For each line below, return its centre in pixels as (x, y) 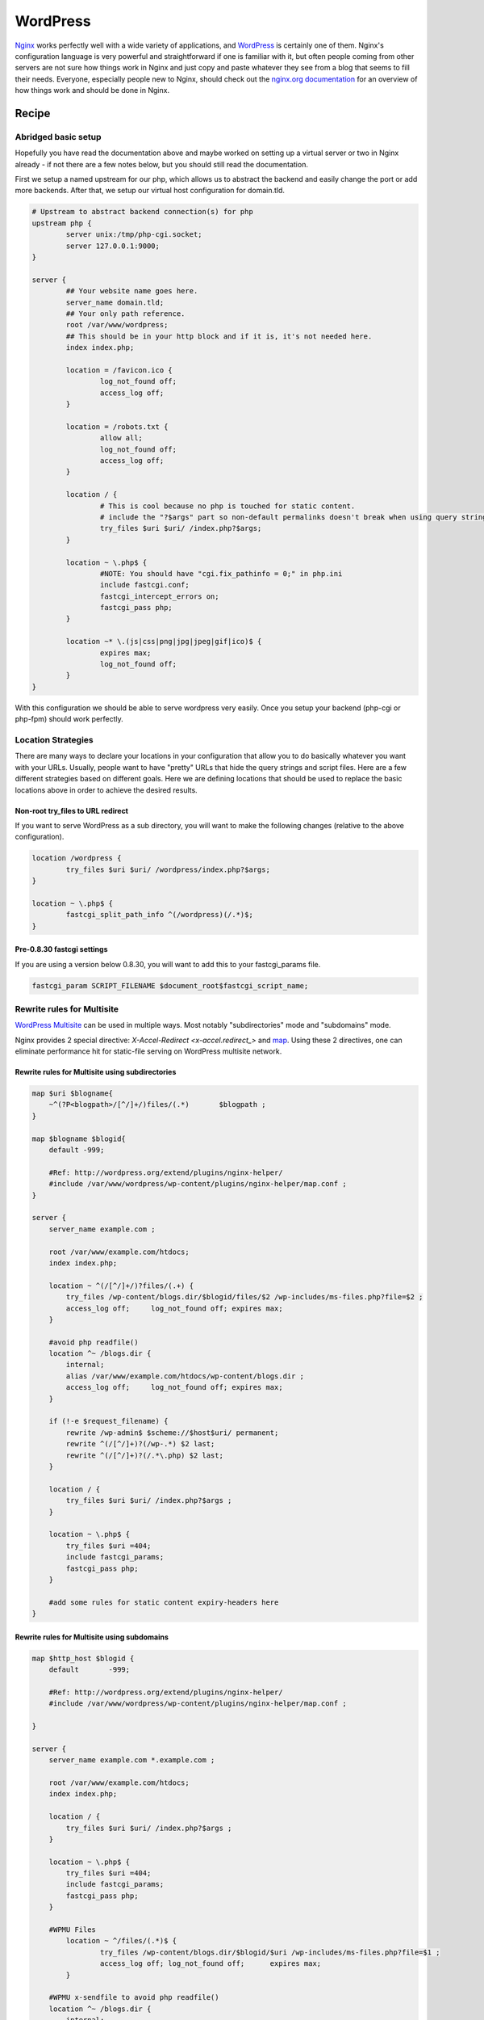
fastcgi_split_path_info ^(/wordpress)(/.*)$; (159, 915)
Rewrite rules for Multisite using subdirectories (96, 1072)
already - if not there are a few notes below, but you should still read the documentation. (161, 164)
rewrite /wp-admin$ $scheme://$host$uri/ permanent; (172, 1433)
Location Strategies (54, 739)
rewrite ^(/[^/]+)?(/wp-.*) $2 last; (140, 1444)
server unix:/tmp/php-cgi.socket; (134, 235)
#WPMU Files (73, 1930)
